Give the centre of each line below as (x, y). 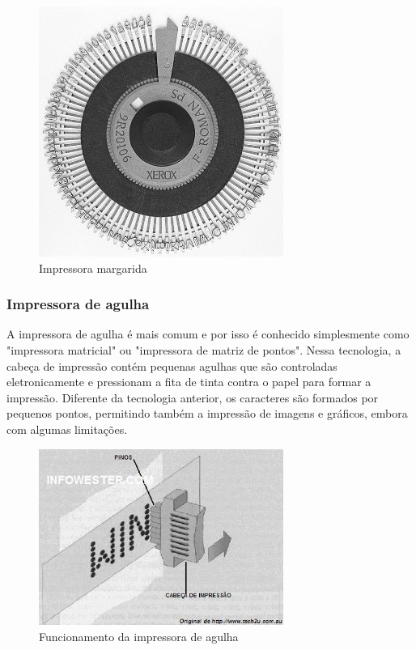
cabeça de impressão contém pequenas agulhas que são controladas (172, 365)
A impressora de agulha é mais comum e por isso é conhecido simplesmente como (208, 334)
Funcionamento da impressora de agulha (139, 636)
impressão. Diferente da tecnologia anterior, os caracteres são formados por (193, 397)
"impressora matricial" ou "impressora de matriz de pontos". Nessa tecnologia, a (204, 350)
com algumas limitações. (67, 429)
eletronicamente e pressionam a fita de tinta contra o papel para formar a (189, 382)
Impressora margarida (93, 268)
